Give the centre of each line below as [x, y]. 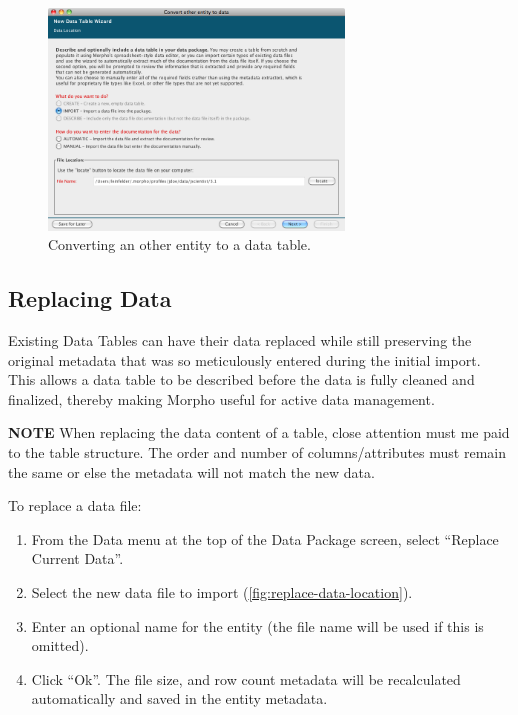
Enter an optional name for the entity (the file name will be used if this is [257, 625]
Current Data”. [77, 558]
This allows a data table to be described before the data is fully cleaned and [241, 379]
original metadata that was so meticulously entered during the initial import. [244, 359]
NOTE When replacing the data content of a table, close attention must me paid [259, 432]
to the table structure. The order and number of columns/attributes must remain [257, 451]
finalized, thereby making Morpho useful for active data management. [221, 398]
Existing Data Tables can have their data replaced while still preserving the [240, 339]
